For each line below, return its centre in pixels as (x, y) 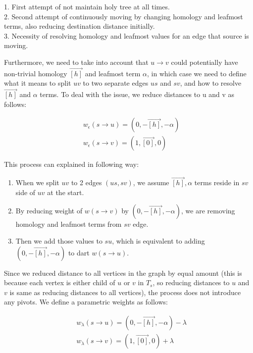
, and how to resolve (211, 83)
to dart (79, 252)
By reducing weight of (49, 211)
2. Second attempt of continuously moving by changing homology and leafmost (124, 16)
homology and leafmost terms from (69, 224)
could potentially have (204, 62)
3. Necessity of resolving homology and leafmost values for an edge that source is (126, 35)
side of (25, 192)
